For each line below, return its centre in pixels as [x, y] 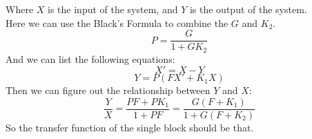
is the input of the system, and [113, 9]
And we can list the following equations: [90, 58]
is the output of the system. [248, 9]
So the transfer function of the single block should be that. [130, 127]
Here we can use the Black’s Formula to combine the [117, 22]
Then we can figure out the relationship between [108, 90]
